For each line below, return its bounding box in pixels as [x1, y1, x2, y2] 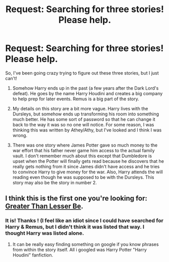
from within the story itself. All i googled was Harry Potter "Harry [12, 246, 147, 252]
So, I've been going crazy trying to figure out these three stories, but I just [5, 70, 159, 76]
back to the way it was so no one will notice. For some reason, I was [12, 121, 154, 127]
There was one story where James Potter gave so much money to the [12, 142, 158, 148]
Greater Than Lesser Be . [5, 202, 83, 211]
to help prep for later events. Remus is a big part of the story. [12, 96, 140, 102]
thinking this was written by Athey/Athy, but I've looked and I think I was [12, 127, 162, 133]
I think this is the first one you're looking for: [5, 194, 148, 203]
